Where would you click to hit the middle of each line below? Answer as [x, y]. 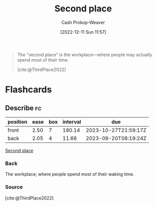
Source [14, 187]
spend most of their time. [43, 60]
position [18, 122]
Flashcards [28, 90]
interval [72, 122]
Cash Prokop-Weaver [83, 22]
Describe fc [23, 108]
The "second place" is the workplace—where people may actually [85, 55]
